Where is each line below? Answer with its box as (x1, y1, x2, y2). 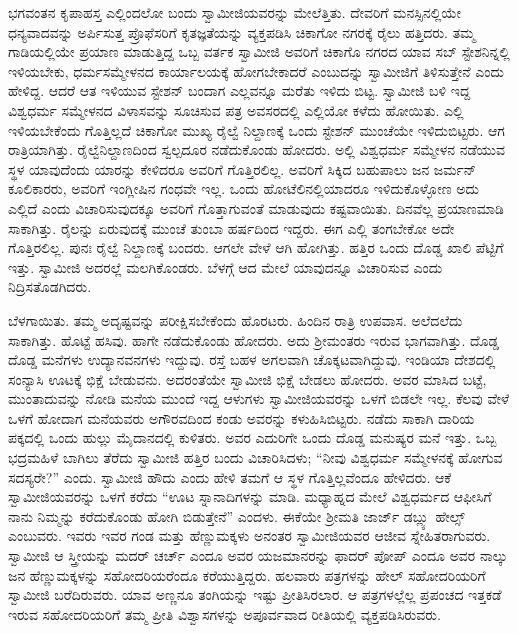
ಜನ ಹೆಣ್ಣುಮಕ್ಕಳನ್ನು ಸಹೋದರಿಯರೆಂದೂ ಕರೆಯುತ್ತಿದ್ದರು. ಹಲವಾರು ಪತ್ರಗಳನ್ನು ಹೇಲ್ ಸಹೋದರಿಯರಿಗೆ (8, 564, 486, 585)
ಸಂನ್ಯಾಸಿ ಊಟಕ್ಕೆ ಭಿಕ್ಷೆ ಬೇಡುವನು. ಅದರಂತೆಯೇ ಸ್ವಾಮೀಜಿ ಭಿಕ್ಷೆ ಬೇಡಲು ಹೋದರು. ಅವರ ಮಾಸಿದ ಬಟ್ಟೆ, (8, 368, 487, 389)
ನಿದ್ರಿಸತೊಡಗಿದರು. (8, 276, 92, 297)
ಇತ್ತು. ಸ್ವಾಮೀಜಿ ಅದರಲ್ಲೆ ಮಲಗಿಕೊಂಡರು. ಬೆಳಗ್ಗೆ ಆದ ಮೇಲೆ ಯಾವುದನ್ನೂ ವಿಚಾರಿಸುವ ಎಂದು (8, 256, 443, 277)
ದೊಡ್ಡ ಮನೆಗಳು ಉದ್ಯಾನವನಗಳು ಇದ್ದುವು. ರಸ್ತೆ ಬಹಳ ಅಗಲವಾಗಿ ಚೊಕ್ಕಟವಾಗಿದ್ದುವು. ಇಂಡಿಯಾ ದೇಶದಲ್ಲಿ (8, 349, 496, 370)
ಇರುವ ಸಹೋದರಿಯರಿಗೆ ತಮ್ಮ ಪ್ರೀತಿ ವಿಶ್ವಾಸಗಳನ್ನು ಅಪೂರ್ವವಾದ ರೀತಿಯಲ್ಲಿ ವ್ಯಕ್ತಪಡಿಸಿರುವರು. (8, 603, 441, 624)
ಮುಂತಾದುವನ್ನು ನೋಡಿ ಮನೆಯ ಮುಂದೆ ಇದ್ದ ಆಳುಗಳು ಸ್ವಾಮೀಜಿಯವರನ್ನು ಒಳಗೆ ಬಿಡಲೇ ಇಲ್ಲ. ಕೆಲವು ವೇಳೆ (8, 388, 510, 409)
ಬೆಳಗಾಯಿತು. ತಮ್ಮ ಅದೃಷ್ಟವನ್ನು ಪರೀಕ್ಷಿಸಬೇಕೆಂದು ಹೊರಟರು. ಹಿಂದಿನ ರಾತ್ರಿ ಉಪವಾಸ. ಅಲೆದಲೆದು (8, 309, 463, 330)
